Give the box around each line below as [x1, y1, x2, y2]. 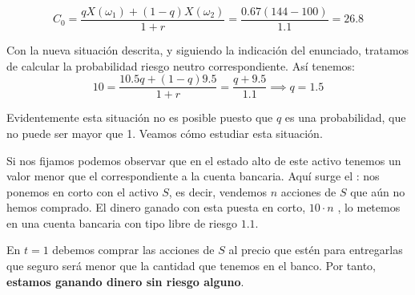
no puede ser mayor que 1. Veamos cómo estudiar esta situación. [6, 124, 323, 141]
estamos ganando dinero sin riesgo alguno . [6, 273, 244, 289]
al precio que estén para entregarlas [228, 241, 403, 258]
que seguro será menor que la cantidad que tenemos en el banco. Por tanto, [6, 257, 376, 274]
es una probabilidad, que [284, 109, 406, 126]
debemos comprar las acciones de [52, 241, 215, 258]
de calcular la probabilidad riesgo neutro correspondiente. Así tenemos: [6, 57, 355, 74]
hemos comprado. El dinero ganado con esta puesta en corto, [6, 199, 306, 216]
